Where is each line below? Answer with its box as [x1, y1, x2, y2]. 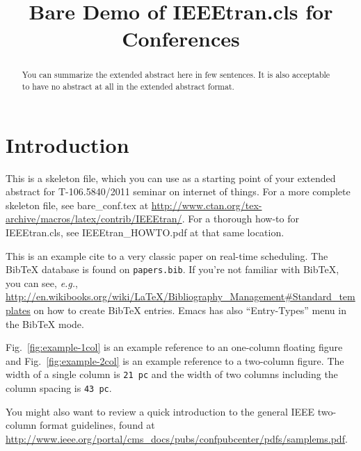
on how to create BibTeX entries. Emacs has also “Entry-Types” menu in [33, 303, 346, 318]
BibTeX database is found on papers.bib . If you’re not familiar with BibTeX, [6, 262, 339, 277]
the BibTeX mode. [6, 316, 84, 331]
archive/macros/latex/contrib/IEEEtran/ [6, 211, 182, 226]
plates [6, 303, 31, 318]
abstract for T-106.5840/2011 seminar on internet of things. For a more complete [6, 184, 351, 199]
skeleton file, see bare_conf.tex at [6, 197, 149, 212]
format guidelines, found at [39, 418, 155, 432]
